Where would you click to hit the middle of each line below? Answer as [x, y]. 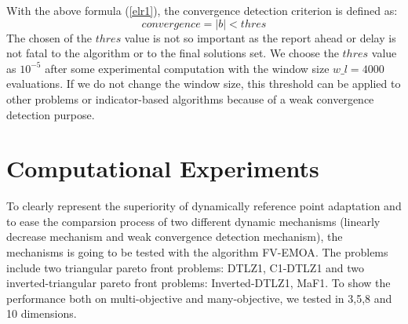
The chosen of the [49, 37]
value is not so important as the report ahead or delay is [260, 37]
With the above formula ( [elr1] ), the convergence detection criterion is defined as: [202, 10]
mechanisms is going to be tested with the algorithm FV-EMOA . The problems [197, 252]
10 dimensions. [42, 313]
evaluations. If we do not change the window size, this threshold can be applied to [204, 84]
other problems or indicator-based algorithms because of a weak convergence [190, 98]
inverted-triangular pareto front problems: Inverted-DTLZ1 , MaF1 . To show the [199, 283]
